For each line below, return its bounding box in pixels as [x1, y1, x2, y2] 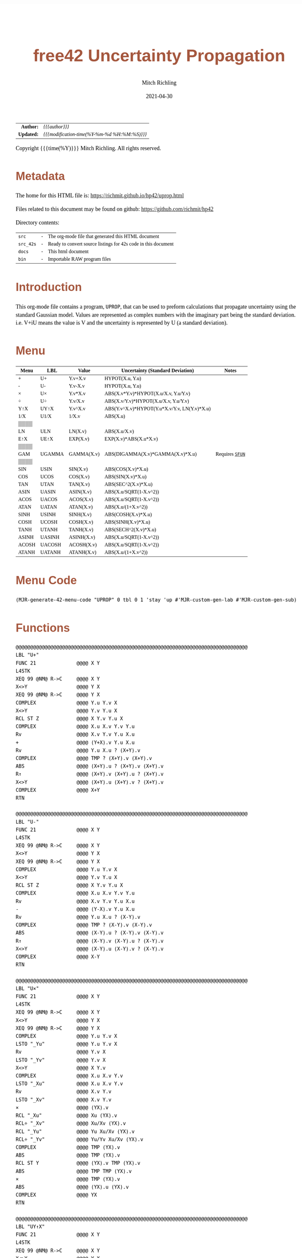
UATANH [40, 549, 61, 555]
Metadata [16, 169, 65, 183]
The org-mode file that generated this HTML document [48, 233, 160, 239]
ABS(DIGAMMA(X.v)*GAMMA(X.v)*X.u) [104, 451, 197, 457]
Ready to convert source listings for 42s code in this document [48, 240, 174, 247]
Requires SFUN [215, 451, 246, 457]
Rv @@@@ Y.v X [16, 1049, 106, 1055]
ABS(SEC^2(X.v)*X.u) [104, 481, 153, 487]
